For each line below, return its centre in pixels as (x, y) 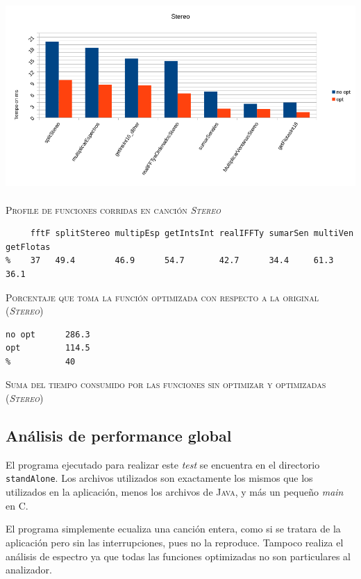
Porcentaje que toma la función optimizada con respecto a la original (162, 297)
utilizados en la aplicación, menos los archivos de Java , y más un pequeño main (175, 492)
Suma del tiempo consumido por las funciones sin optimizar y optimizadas (166, 384)
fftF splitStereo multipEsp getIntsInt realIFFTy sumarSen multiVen (192, 234)
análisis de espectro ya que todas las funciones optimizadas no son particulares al (178, 556)
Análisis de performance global (119, 436)
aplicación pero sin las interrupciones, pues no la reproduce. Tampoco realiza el (175, 542)
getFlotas (28, 247)
